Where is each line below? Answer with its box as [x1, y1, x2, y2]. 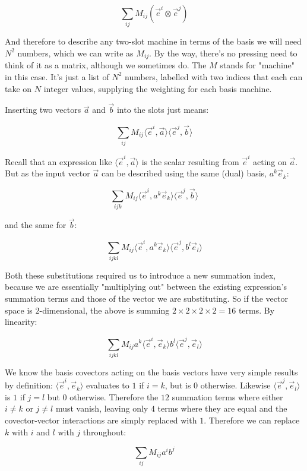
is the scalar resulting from [141, 155, 239, 167]
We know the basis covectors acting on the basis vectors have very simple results [5, 365, 298, 378]
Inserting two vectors [5, 103, 81, 116]
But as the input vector [5, 167, 90, 179]
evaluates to [86, 379, 129, 391]
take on [5, 82, 32, 94]
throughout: [83, 425, 126, 438]
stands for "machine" [220, 59, 295, 71]
